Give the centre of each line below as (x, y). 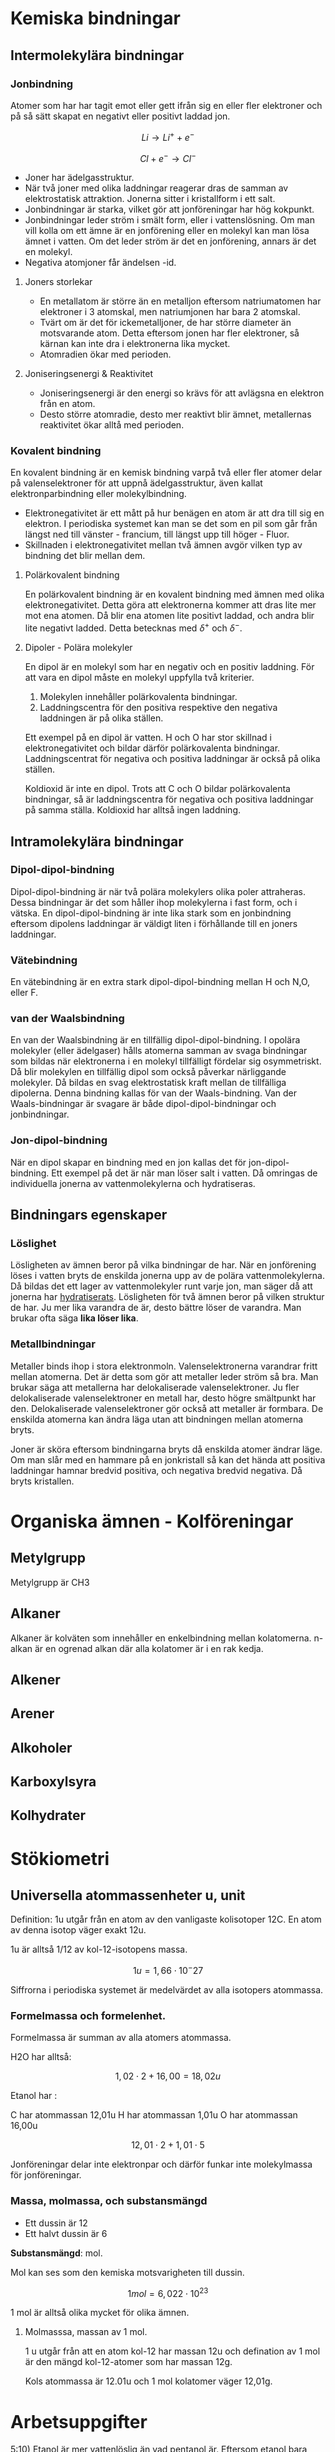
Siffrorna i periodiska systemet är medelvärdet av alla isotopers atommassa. (167, 1990)
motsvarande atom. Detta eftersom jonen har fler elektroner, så (169, 333)
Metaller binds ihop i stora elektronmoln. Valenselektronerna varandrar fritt (164, 1366)
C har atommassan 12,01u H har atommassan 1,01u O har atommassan (154, 2115)
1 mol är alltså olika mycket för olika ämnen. (100, 2313)
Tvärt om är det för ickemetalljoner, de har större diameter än (165, 323)
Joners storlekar (58, 282)
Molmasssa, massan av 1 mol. (86, 2332)
